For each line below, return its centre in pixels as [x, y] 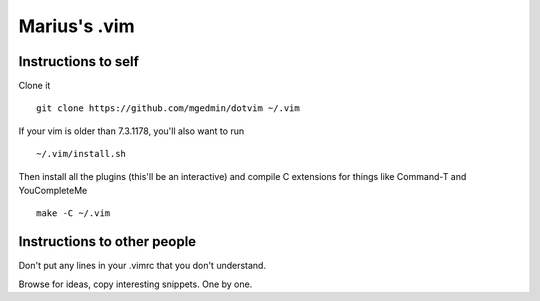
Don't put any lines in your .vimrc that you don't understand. [142, 266]
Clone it [34, 86]
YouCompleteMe [53, 191]
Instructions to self [79, 61]
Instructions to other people [107, 241]
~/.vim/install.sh [81, 154]
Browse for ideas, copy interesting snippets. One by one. [135, 284]
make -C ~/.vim [73, 213]
